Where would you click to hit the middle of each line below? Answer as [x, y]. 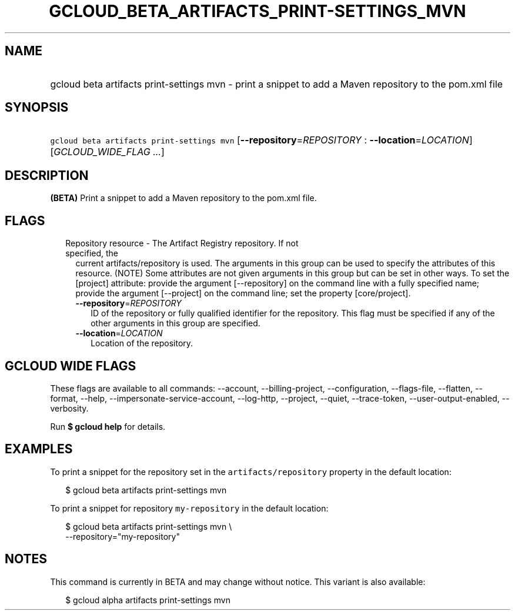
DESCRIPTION [47, 175]
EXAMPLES [39, 449]
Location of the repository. [142, 343]
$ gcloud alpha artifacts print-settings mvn [148, 600]
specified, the [92, 253]
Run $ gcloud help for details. [108, 426]
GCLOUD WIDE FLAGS [71, 366]
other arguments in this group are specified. [175, 323]
